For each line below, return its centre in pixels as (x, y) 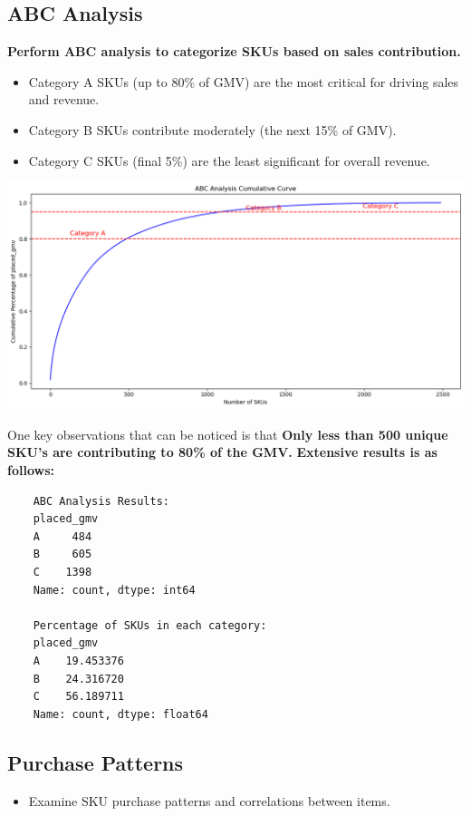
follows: (31, 469)
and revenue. (64, 99)
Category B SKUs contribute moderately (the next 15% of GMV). (212, 129)
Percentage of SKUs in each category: (150, 625)
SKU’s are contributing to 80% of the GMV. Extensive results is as (222, 452)
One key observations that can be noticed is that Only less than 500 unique (228, 434)
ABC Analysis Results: (101, 501)
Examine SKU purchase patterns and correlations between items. (209, 800)
